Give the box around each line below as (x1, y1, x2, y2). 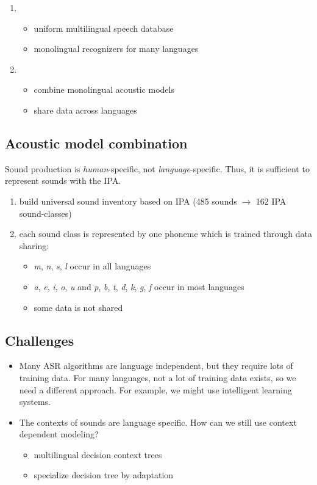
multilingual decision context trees (34, 448, 162, 461)
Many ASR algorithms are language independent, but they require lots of (19, 359, 293, 372)
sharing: (19, 239, 49, 252)
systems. (19, 395, 51, 408)
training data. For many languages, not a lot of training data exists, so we (19, 371, 296, 384)
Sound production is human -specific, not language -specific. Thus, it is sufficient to (5, 162, 310, 175)
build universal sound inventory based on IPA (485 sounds (19, 194, 237, 207)
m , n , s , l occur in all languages (34, 260, 151, 272)
